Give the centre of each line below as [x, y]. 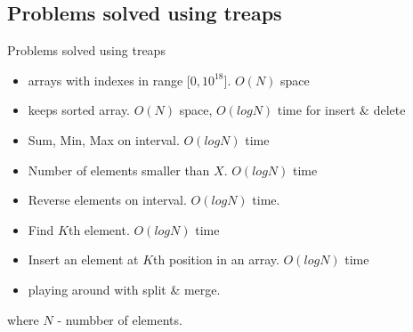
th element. [99, 229]
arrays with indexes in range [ [109, 80]
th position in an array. [216, 259]
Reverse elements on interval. [107, 200]
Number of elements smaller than [119, 170]
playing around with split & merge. [124, 289]
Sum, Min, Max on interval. [104, 139]
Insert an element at [83, 259]
